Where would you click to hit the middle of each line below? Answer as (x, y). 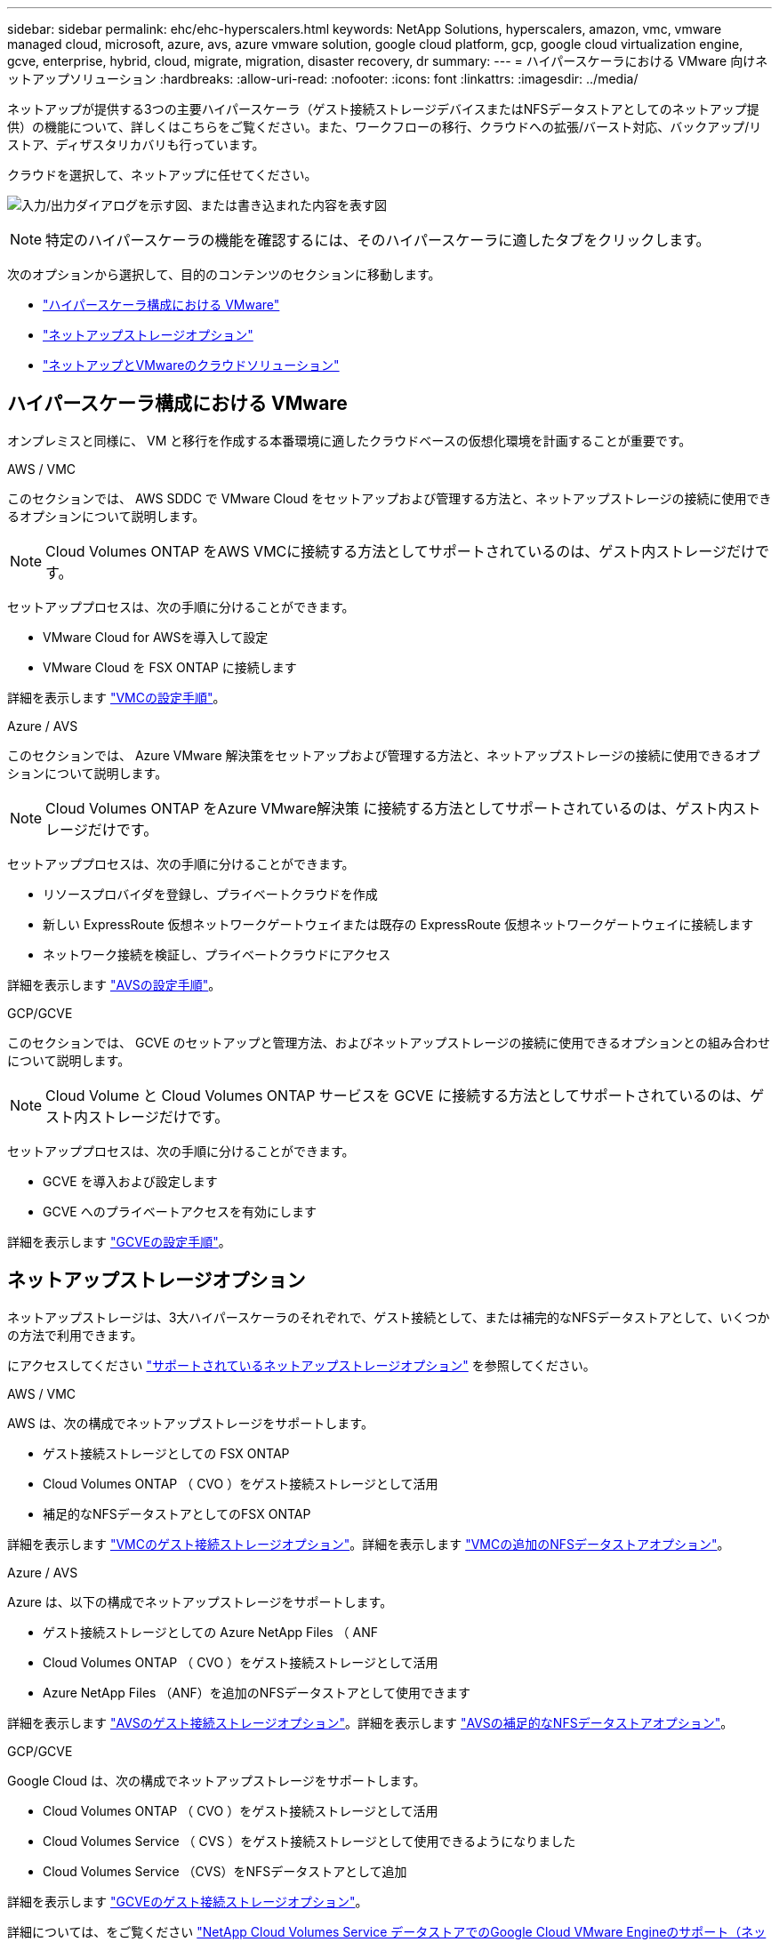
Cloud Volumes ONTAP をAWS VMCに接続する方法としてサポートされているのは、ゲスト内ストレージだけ (401, 551)
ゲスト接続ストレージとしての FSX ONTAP (166, 1453)
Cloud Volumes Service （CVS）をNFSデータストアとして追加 (225, 1871)
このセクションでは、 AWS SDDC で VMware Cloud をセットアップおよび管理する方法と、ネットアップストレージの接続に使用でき (389, 498)
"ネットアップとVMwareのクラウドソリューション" (191, 365)
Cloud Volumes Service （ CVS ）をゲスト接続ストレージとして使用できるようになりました (309, 1841)
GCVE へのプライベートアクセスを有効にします (180, 1211)
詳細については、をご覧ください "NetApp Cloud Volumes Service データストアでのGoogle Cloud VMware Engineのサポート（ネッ (387, 1931)
